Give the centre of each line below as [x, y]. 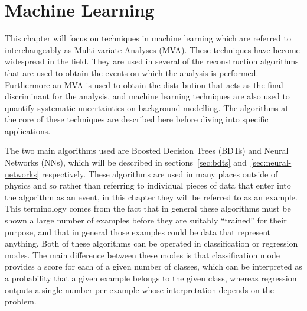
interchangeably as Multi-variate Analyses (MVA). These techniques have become [152, 49]
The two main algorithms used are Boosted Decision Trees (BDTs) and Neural [147, 150]
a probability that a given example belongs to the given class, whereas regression [151, 278]
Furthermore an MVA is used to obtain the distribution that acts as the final [144, 84]
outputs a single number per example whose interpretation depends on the [139, 289]
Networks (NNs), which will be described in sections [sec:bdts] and [126, 162]
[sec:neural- [271, 162]
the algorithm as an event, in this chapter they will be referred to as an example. [151, 197]
